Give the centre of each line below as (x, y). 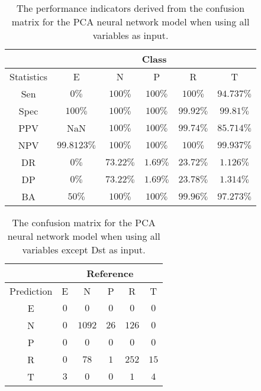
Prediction (31, 291)
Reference (110, 273)
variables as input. (130, 35)
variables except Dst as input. (84, 250)
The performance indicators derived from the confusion (130, 8)
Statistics (29, 76)
